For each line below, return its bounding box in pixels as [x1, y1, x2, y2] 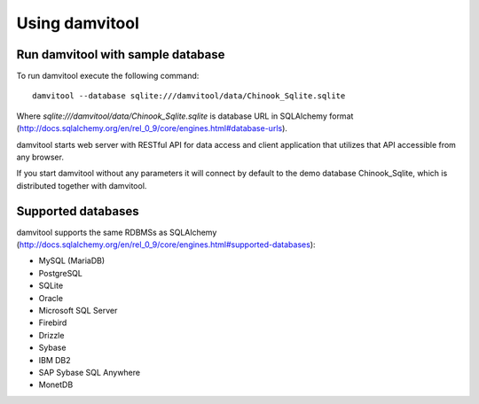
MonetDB [38, 379, 74, 390]
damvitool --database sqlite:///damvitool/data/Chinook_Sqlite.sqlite [32, 91, 346, 101]
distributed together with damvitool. [16, 180, 147, 190]
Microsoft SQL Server [38, 306, 118, 316]
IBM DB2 [38, 354, 71, 365]
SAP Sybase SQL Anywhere [38, 368, 141, 377]
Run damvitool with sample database [16, 47, 225, 62]
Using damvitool [16, 13, 139, 33]
